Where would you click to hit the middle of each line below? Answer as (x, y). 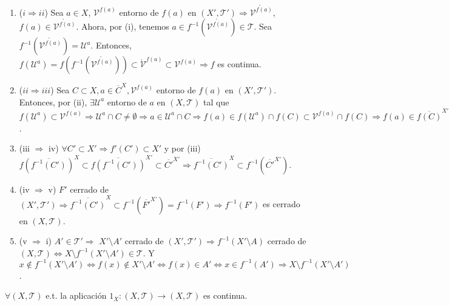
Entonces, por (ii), (53, 101)
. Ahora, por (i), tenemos (123, 26)
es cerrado (282, 204)
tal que (216, 101)
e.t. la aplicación (76, 295)
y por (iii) (182, 148)
